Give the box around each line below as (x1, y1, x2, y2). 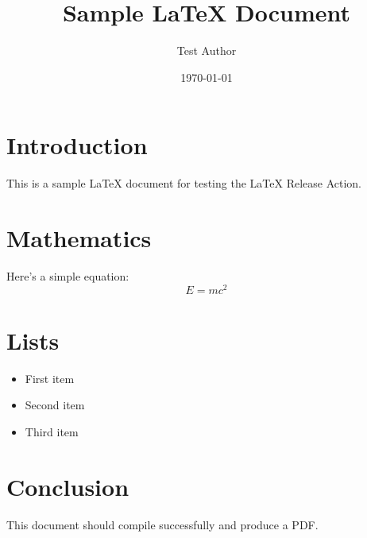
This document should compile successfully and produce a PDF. (6, 516, 319, 532)
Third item (25, 423, 79, 439)
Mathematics (6, 222, 152, 254)
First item (25, 370, 75, 386)
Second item (25, 397, 85, 413)
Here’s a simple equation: (6, 267, 129, 284)
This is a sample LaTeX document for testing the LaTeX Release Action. (6, 175, 361, 192)
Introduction (6, 129, 148, 161)
